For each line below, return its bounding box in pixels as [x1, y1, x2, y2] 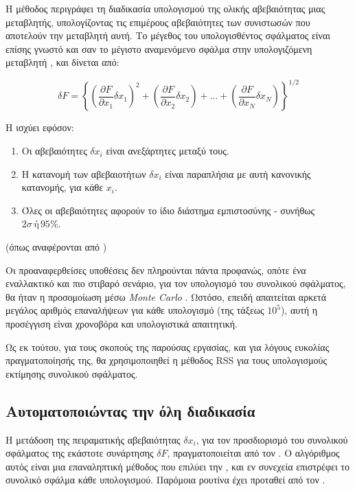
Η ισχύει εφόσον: [5, 120, 74, 135]
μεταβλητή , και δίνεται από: [5, 55, 119, 69]
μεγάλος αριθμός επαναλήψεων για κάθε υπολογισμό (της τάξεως [5, 303, 264, 317]
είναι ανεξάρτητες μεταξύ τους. [106, 144, 229, 158]
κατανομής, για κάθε [21, 180, 104, 194]
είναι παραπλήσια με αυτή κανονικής [165, 166, 311, 181]
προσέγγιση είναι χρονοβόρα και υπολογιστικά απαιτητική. [5, 317, 238, 330]
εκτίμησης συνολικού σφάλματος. [5, 366, 138, 380]
